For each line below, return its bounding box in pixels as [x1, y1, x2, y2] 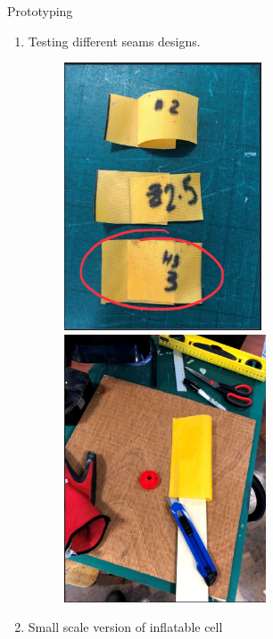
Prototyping [7, 2, 73, 20]
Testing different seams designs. [28, 31, 201, 50]
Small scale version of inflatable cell [28, 618, 223, 636]
